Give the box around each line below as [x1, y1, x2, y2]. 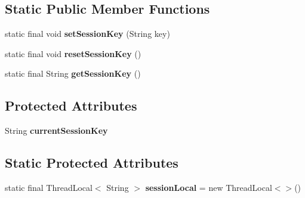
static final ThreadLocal [5, 181, 93, 193]
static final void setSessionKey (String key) [5, 27, 170, 40]
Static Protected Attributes [5, 153, 178, 172]
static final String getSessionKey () [5, 67, 141, 80]
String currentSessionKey [5, 124, 108, 137]
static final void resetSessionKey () [5, 47, 141, 59]
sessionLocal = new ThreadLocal [145, 181, 272, 193]
